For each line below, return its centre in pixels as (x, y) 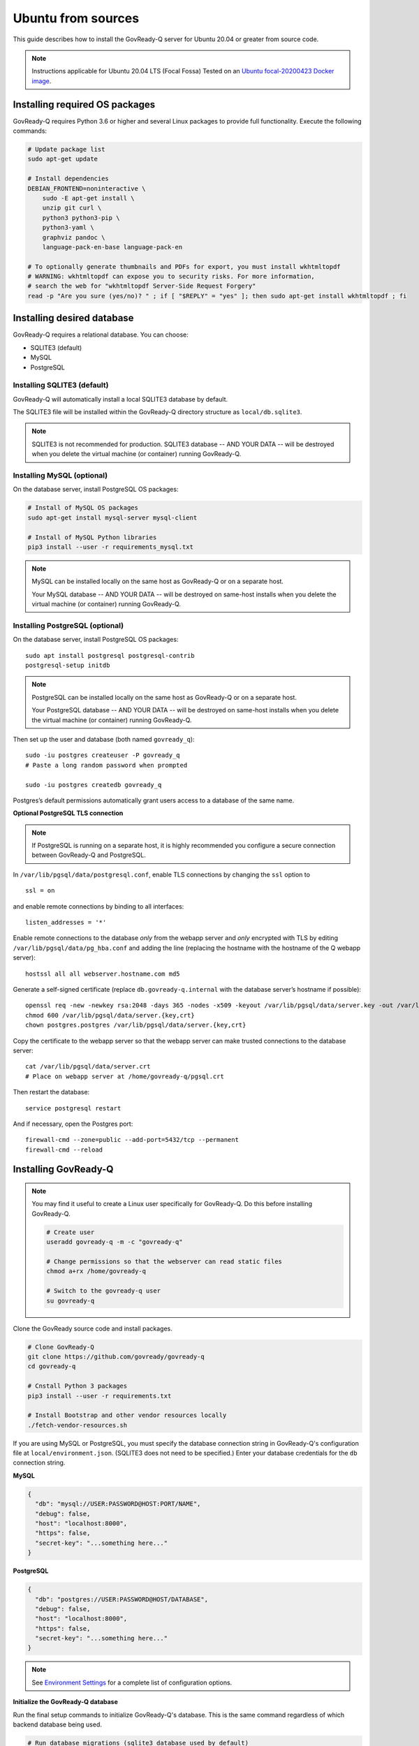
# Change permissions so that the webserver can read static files (164, 1262)
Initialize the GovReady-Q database (66, 1702)
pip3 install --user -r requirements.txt (100, 1396)
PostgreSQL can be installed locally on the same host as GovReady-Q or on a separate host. (164, 697)
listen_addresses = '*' (66, 923)
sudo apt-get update (63, 159)
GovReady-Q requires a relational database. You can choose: (101, 335)
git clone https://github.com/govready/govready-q (116, 1356)
